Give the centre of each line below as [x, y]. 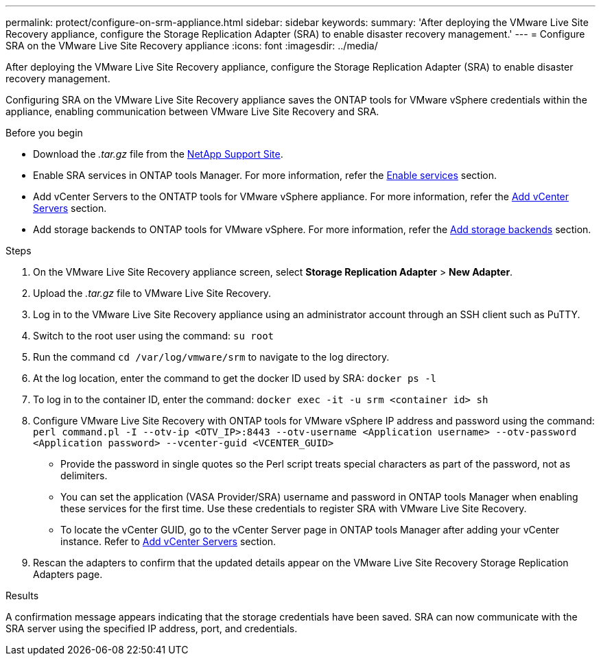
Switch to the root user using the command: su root [154, 336]
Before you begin [44, 133]
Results [22, 596]
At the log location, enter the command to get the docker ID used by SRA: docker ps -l [235, 378]
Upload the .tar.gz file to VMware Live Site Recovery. [152, 293]
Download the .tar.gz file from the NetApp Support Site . [158, 154]
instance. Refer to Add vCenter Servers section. [168, 541]
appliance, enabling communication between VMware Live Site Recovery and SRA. [192, 111]
